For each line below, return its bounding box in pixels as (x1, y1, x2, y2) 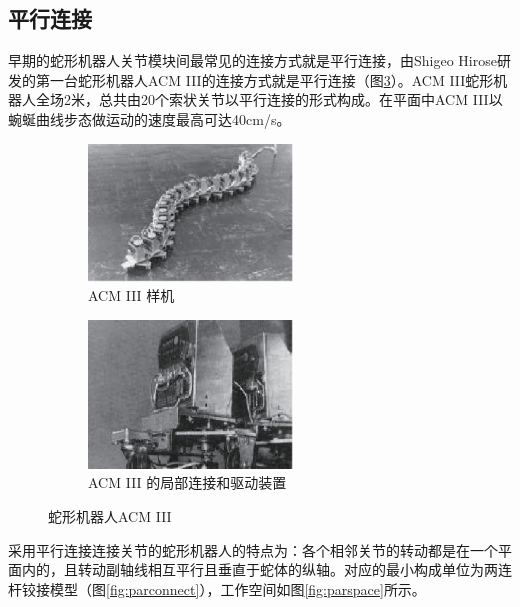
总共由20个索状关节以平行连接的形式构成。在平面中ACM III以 (98, 89, 503, 110)
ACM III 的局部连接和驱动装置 (88, 472, 287, 493)
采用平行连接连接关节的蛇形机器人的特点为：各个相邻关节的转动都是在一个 (8, 539, 498, 560)
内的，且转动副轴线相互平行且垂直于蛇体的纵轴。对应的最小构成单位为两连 (21, 559, 512, 580)
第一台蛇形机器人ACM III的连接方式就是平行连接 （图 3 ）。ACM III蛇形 (35, 69, 494, 90)
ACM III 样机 (88, 285, 175, 306)
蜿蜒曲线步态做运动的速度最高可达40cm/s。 (8, 108, 291, 129)
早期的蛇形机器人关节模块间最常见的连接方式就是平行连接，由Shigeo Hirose (8, 50, 497, 71)
